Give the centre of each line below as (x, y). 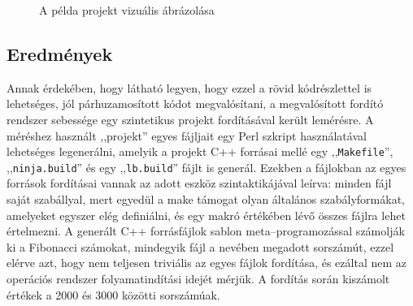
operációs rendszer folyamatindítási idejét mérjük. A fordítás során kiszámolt (198, 279)
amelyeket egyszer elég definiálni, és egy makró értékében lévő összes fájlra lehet (206, 215)
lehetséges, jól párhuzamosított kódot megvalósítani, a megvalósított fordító (195, 103)
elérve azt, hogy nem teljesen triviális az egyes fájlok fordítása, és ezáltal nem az (206, 263)
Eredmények (60, 53)
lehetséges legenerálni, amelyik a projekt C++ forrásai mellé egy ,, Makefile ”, (200, 151)
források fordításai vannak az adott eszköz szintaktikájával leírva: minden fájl (199, 183)
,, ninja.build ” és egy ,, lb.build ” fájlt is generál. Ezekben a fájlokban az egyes (206, 167)
